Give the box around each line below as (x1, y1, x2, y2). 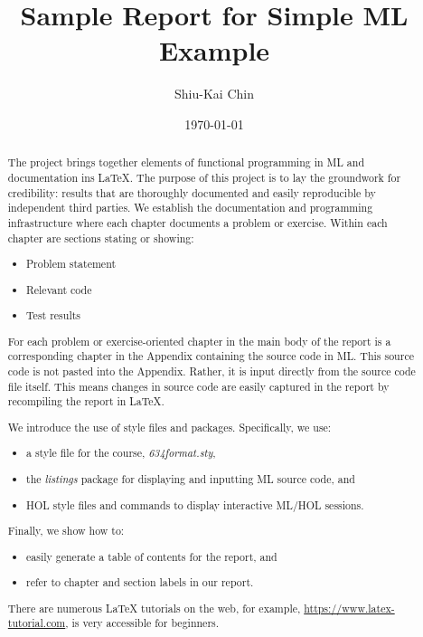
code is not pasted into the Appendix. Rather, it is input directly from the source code (7, 364, 416, 379)
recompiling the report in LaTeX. (7, 394, 164, 409)
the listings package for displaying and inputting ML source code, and (26, 471, 355, 487)
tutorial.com (7, 615, 66, 631)
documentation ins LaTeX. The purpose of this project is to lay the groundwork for (7, 169, 401, 185)
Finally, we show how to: (7, 523, 125, 538)
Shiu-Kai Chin (174, 84, 254, 103)
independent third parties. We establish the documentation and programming (7, 200, 373, 215)
